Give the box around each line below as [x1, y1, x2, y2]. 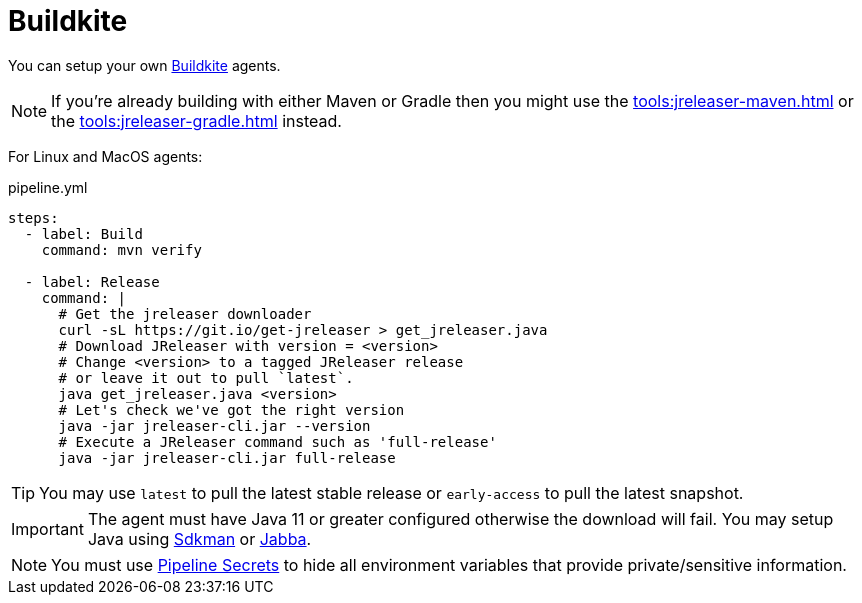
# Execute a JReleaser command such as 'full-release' [58, 433, 497, 450]
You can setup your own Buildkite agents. [8, 56, 281, 74]
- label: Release [24, 273, 160, 290]
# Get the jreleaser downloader [58, 305, 312, 322]
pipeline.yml [8, 178, 88, 196]
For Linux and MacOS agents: [8, 147, 203, 165]
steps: [8, 209, 59, 226]
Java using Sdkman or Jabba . [87, 528, 312, 549]
